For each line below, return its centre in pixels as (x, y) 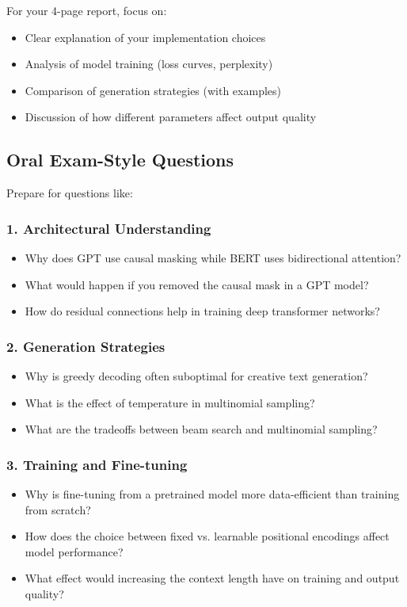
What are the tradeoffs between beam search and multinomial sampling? (201, 429)
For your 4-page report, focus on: (87, 10)
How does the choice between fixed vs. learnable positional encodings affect (207, 536)
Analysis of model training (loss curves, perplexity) (149, 64)
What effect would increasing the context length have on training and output (212, 578)
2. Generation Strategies (86, 346)
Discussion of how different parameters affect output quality (171, 117)
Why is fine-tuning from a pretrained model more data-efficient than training (212, 493)
